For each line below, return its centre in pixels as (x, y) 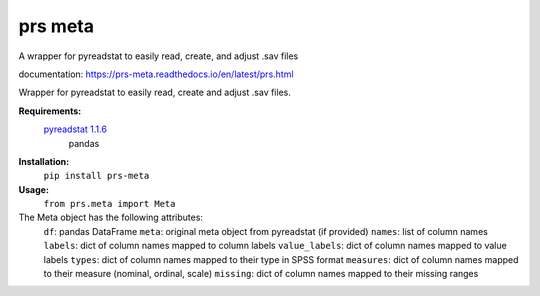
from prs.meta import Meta (109, 204)
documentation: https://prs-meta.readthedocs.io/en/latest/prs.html (156, 74)
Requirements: (50, 111)
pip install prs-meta (96, 176)
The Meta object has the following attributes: (111, 217)
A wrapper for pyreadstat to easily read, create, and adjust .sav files (158, 56)
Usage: (34, 189)
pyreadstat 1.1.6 (75, 129)
